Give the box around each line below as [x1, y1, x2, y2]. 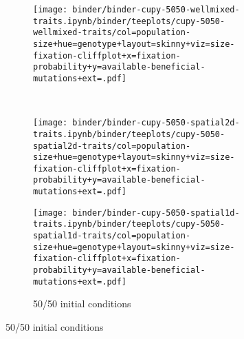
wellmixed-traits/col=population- [33, 28, 191, 38]
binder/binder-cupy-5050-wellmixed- [72, 5, 240, 14]
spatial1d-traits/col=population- [33, 231, 191, 241]
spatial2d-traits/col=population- [33, 141, 191, 151]
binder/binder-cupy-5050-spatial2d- [72, 118, 240, 128]
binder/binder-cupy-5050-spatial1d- [72, 207, 240, 218]
